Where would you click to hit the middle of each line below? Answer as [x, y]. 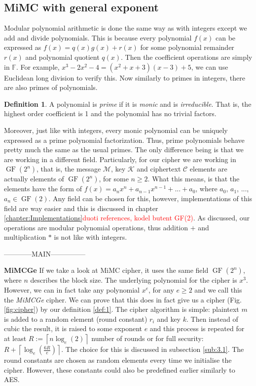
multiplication [25, 237]
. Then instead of [212, 319]
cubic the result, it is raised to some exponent [73, 328]
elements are [208, 169]
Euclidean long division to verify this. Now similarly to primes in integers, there [125, 77]
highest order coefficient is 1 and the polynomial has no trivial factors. [110, 113]
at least [15, 338]
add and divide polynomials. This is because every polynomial [98, 37]
